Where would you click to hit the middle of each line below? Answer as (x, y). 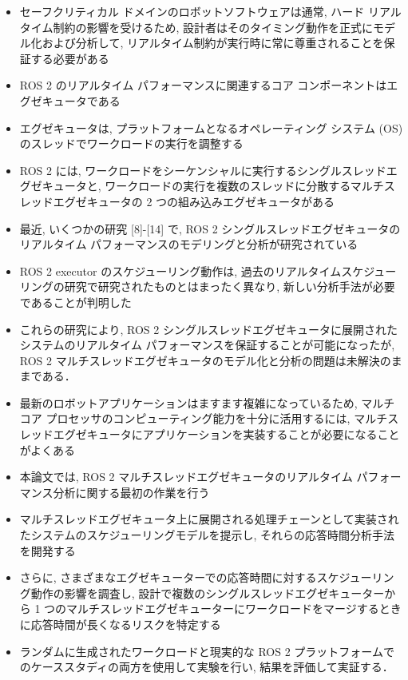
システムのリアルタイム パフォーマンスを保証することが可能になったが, (207, 345)
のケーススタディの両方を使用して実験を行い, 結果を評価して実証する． (206, 667)
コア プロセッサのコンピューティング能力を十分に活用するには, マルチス (209, 418)
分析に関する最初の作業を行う (131, 492)
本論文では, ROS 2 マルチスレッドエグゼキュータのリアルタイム (186, 477)
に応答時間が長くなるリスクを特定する (120, 624)
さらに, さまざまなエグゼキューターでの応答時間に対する (168, 577)
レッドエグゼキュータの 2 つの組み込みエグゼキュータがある (177, 201)
